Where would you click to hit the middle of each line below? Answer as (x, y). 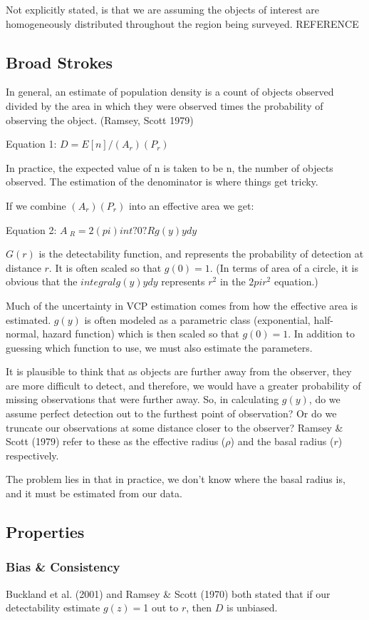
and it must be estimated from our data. (94, 493)
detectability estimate (53, 608)
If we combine (36, 205)
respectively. (32, 455)
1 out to (161, 608)
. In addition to (321, 334)
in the (233, 281)
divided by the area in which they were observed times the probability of (165, 105)
